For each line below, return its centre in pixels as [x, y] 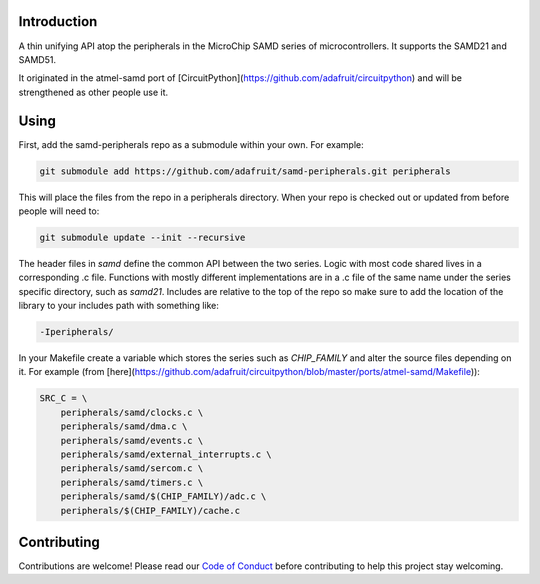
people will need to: [59, 211]
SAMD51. [37, 59]
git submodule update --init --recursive [142, 237]
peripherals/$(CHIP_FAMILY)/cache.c [150, 510]
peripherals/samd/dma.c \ [124, 426]
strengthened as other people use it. [93, 92]
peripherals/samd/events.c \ [132, 440]
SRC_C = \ [63, 398]
